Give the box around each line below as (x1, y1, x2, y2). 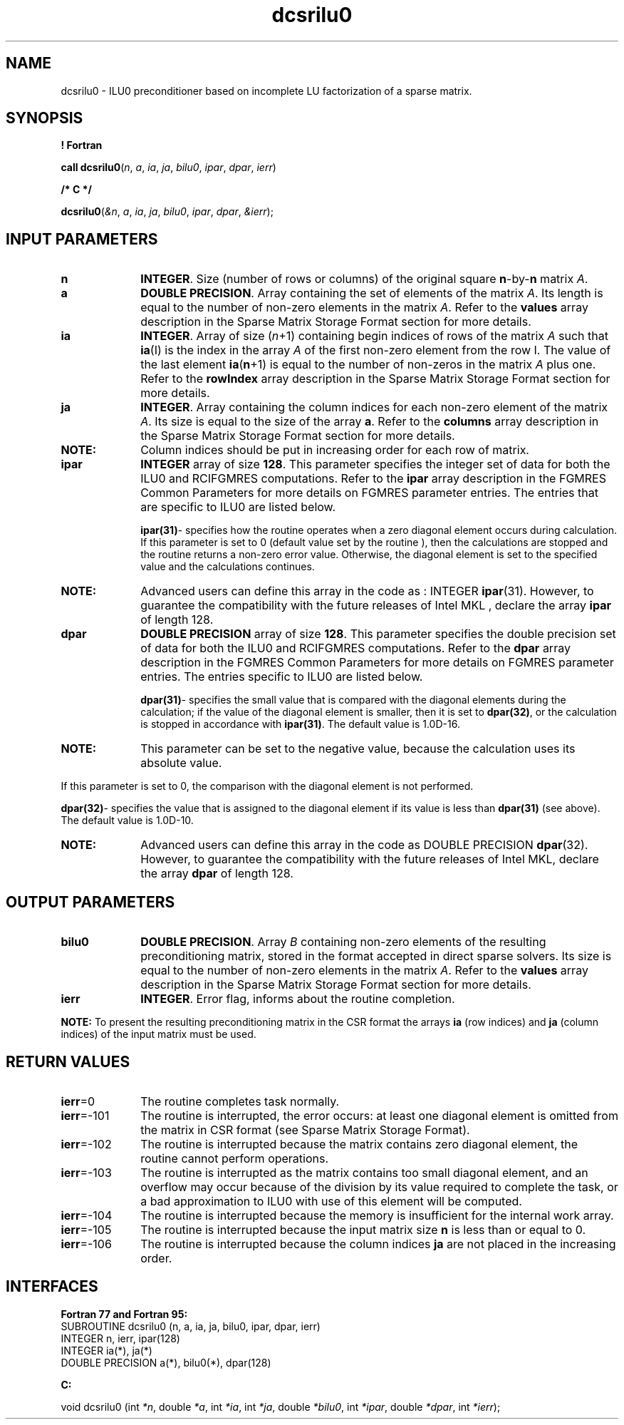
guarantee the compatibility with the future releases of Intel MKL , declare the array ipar (140, 598, 611, 613)
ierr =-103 (61, 1165, 112, 1180)
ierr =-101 (61, 1108, 110, 1123)
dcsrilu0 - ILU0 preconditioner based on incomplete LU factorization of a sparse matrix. (61, 84, 472, 97)
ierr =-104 (61, 1208, 113, 1223)
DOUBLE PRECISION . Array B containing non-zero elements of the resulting (140, 935, 546, 950)
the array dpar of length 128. (140, 866, 293, 881)
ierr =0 (61, 1094, 95, 1108)
